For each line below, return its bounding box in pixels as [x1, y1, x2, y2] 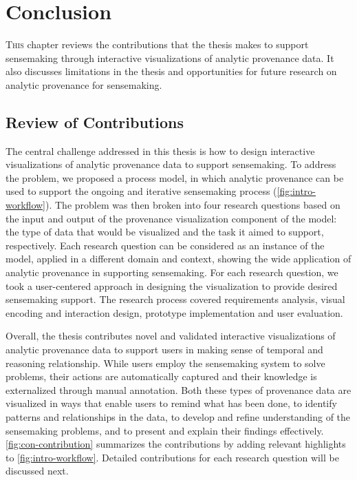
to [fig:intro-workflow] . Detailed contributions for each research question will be [6, 450, 339, 464]
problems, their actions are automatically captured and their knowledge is [6, 369, 317, 384]
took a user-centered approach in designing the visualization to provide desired [6, 278, 338, 293]
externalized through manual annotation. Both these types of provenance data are [6, 382, 351, 397]
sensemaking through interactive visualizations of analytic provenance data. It [6, 50, 334, 65]
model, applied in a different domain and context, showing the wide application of [6, 251, 351, 266]
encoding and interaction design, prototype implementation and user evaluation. [6, 305, 343, 320]
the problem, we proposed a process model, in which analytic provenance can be [6, 170, 344, 185]
